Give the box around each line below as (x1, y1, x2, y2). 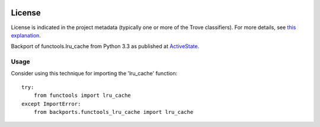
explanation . (11, 31, 41, 39)
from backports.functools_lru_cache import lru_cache (33, 109, 194, 115)
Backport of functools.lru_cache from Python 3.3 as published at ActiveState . (11, 43, 200, 50)
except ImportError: (21, 100, 81, 107)
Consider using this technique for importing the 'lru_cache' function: (11, 70, 178, 77)
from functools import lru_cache (33, 92, 132, 99)
